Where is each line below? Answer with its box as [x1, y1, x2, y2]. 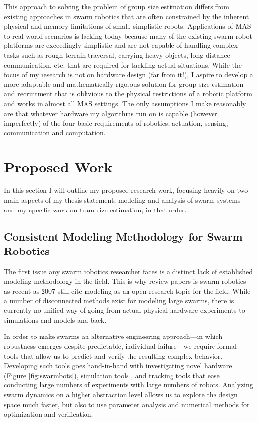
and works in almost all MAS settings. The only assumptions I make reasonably [4, 98, 246, 108]
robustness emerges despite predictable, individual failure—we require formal [4, 340, 237, 351]
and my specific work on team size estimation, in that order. [4, 204, 187, 214]
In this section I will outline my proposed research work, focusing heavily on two [4, 185, 248, 195]
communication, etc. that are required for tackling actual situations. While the [4, 59, 242, 70]
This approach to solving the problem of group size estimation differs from [4, 1, 229, 11]
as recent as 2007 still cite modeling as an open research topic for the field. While [4, 286, 251, 295]
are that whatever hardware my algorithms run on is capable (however [4, 108, 217, 118]
